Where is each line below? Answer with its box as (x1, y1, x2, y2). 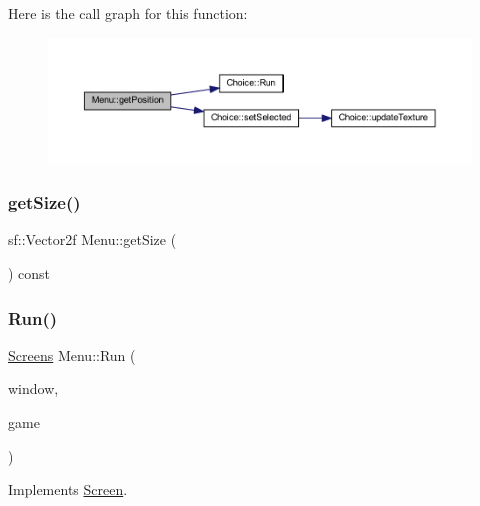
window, (8, 378, 59, 399)
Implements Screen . (8, 479, 128, 500)
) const (8, 263, 51, 284)
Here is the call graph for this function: (8, 3, 248, 23)
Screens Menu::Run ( (8, 344, 136, 365)
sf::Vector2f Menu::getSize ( (8, 229, 177, 250)
